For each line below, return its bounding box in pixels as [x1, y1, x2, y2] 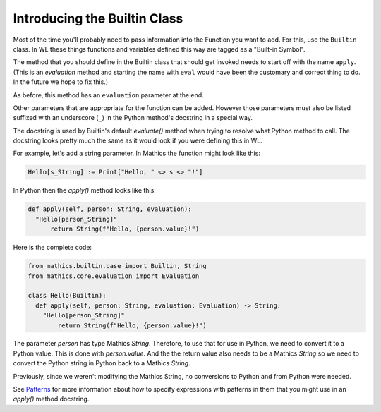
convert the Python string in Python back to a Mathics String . [13, 359, 190, 368]
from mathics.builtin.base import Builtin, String [28, 262, 207, 270]
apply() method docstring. [13, 395, 90, 404]
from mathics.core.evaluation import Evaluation [28, 272, 200, 280]
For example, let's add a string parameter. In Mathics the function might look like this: [13, 149, 261, 158]
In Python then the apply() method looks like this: [13, 186, 157, 195]
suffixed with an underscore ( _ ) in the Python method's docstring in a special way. [13, 114, 253, 122]
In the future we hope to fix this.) [13, 78, 109, 86]
